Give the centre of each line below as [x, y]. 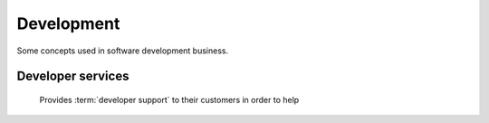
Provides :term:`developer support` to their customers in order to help [169, 99]
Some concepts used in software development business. [123, 51]
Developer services [73, 76]
